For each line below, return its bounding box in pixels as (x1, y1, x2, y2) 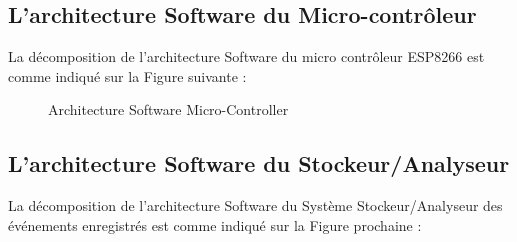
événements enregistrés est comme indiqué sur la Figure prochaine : (8, 214, 422, 235)
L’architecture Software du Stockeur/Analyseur (8, 148, 510, 179)
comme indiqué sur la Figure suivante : (8, 65, 247, 86)
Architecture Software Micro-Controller (48, 99, 289, 120)
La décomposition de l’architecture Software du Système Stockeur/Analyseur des (8, 195, 503, 216)
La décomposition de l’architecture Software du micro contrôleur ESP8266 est (8, 46, 485, 67)
